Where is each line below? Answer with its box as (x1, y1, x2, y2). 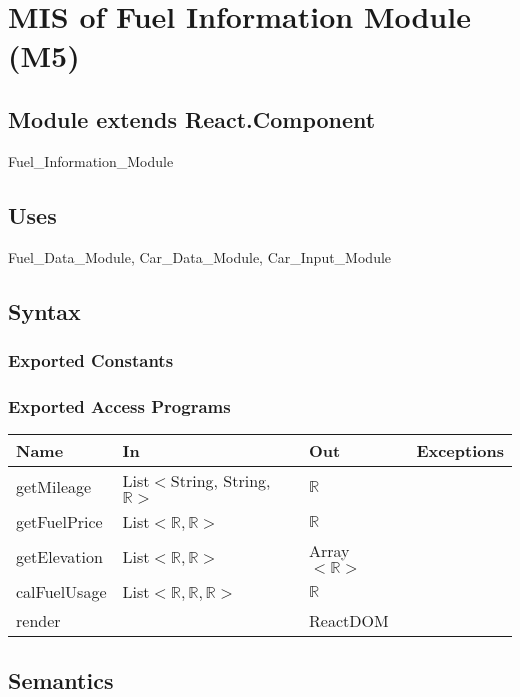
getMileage (16, 475, 92, 498)
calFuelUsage (16, 580, 107, 603)
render (16, 609, 61, 632)
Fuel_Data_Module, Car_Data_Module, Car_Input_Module (8, 246, 392, 267)
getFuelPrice (16, 510, 103, 533)
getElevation (16, 545, 103, 568)
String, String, (170, 469, 271, 492)
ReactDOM (309, 609, 389, 632)
